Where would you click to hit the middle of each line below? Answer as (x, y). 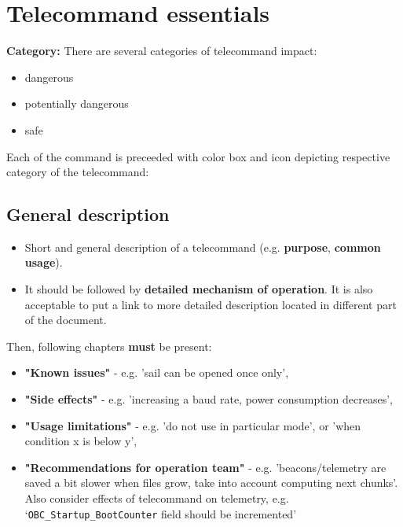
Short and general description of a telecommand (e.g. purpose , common (203, 247)
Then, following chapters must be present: (109, 346)
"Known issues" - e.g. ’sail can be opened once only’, (157, 372)
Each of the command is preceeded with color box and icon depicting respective (198, 156)
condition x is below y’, (81, 441)
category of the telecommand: (78, 172)
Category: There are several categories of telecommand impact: (162, 51)
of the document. (66, 320)
